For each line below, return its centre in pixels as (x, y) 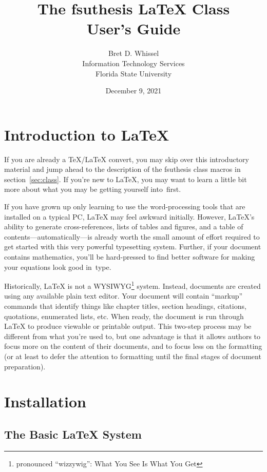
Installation (45, 401)
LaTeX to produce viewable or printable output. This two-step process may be (128, 326)
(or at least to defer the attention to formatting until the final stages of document (133, 356)
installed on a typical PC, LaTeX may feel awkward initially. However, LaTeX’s (129, 216)
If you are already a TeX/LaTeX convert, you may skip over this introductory (127, 159)
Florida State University (133, 73)
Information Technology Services (133, 63)
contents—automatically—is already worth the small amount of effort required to (132, 236)
